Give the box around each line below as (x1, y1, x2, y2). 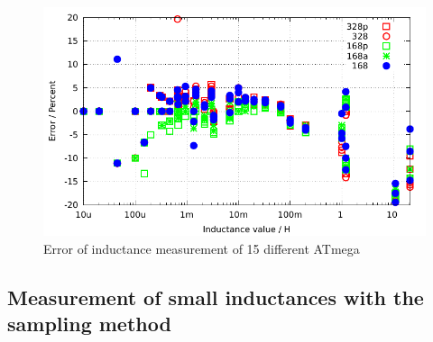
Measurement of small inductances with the (7, 283, 424, 310)
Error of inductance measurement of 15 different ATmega (43, 238, 360, 257)
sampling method (7, 310, 171, 337)
